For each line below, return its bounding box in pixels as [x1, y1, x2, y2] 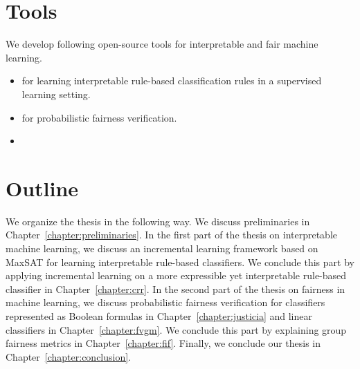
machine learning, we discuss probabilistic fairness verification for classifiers [6, 295, 325, 310]
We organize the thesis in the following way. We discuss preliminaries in [6, 214, 310, 228]
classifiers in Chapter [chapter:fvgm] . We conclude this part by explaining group [6, 322, 347, 337]
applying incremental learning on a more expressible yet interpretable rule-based [6, 268, 347, 283]
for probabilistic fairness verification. [21, 110, 177, 124]
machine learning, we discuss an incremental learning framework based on [6, 241, 318, 255]
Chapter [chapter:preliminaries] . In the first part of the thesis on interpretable [6, 227, 338, 242]
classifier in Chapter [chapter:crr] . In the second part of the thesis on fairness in [6, 281, 345, 296]
